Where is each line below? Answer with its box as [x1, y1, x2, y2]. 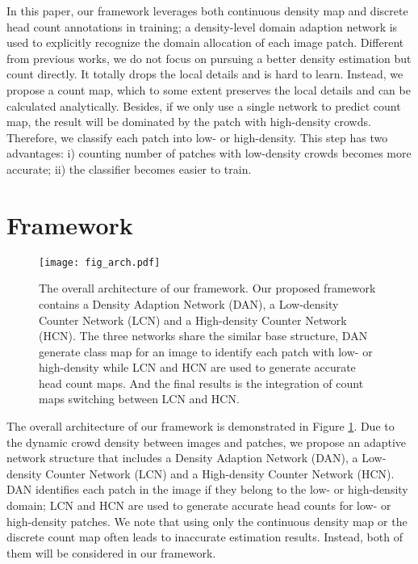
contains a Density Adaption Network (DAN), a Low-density [39, 295, 339, 312]
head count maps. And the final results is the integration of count [39, 374, 364, 391]
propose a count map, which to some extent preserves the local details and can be [6, 81, 411, 98]
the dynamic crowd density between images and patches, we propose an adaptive [6, 433, 407, 450]
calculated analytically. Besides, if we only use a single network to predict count [6, 97, 401, 114]
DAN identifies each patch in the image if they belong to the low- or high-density [6, 481, 408, 498]
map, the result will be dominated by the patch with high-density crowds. [6, 113, 371, 130]
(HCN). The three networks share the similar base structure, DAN [39, 327, 368, 344]
